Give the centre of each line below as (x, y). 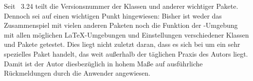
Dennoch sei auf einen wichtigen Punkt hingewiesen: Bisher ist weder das (113, 15)
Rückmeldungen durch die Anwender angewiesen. (77, 73)
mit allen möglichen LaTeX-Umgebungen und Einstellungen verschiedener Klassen (126, 34)
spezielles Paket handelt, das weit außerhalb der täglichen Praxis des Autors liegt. (126, 53)
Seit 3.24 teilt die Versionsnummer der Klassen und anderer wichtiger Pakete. (121, 6)
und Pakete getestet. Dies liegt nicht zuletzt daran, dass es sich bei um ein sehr (122, 44)
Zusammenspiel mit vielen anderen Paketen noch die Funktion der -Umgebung (121, 25)
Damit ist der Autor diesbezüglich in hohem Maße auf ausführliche (103, 63)
